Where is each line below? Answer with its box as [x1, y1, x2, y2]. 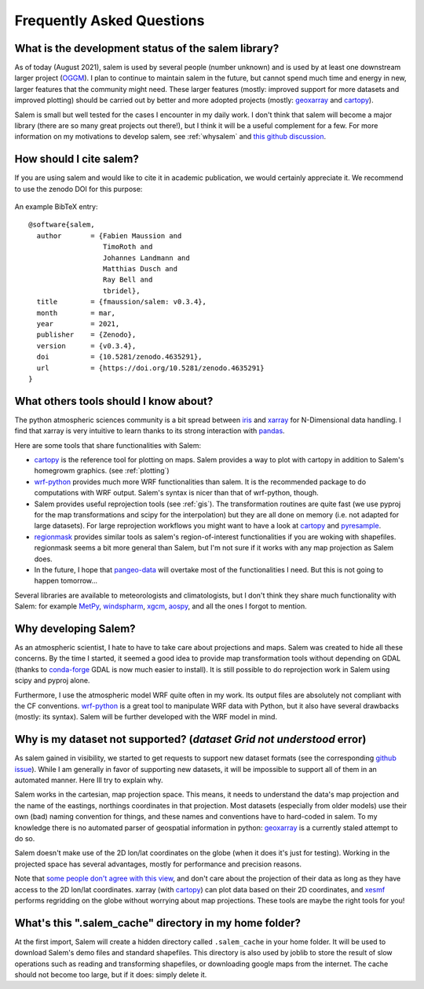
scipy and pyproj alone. [14, 676, 90, 686]
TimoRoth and [102, 242, 153, 252]
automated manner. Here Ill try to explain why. [14, 775, 163, 785]
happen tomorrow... [34, 576, 98, 586]
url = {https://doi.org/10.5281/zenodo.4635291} [36, 363, 265, 373]
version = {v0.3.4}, [36, 341, 137, 350]
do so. [14, 834, 35, 843]
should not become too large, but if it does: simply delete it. [14, 970, 207, 980]
